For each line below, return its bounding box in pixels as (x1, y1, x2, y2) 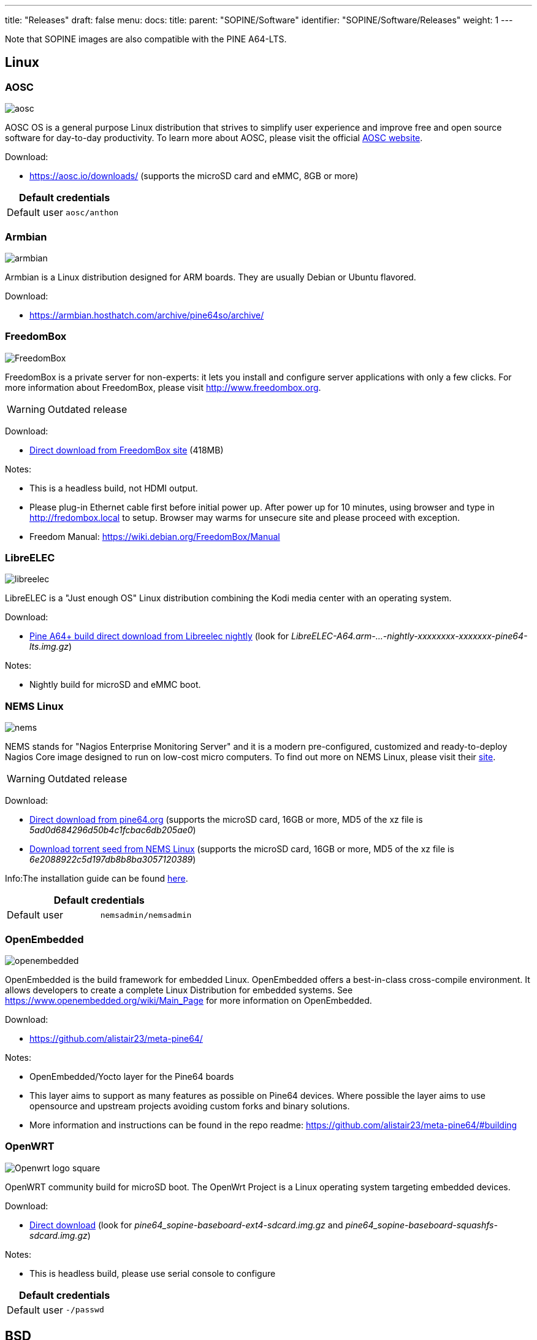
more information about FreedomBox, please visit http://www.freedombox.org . (5, 382, 321, 393)
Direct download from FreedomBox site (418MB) (29, 444, 224, 455)
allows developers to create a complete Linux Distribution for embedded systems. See (5, 984, 353, 995)
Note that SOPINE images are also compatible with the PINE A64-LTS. (5, 34, 287, 44)
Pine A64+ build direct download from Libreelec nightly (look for (29, 631, 289, 642)
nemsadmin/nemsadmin (100, 910, 192, 920)
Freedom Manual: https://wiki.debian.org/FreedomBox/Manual (29, 531, 280, 542)
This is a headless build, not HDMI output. (29, 482, 198, 493)
